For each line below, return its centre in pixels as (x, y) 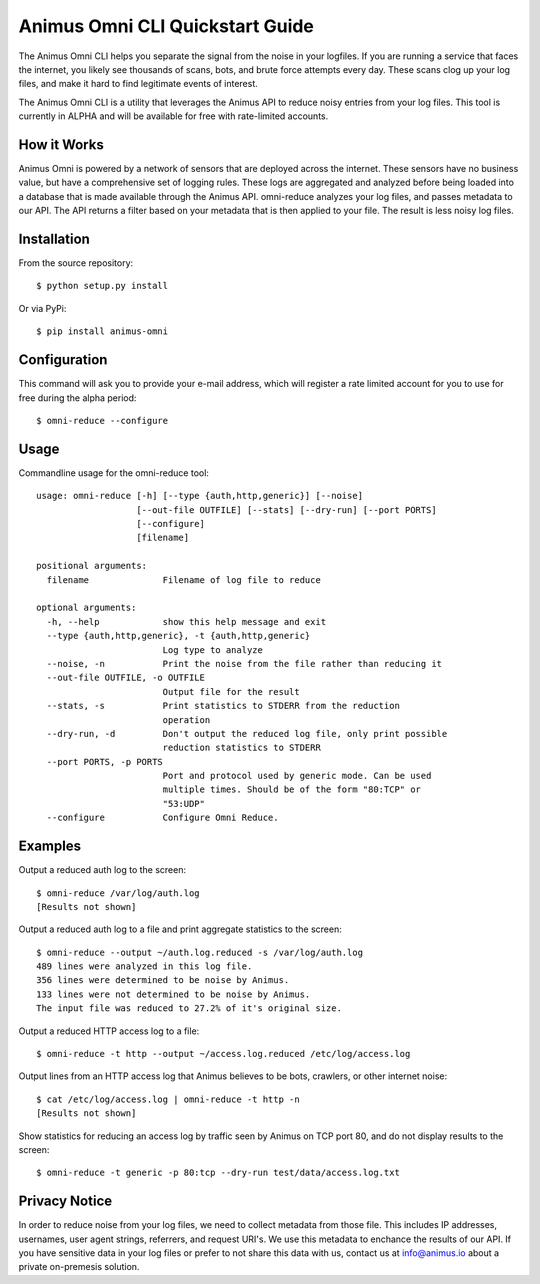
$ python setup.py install (102, 286)
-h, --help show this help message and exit (186, 621)
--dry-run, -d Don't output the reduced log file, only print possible (247, 733)
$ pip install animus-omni (102, 331)
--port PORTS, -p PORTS (105, 761)
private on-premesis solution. (79, 1267)
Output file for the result (231, 691)
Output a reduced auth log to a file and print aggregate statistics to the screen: (180, 929)
